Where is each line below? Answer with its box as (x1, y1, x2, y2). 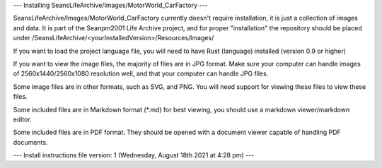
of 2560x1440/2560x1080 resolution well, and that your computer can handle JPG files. (13, 69, 269, 78)
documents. (13, 138, 48, 146)
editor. (13, 115, 32, 124)
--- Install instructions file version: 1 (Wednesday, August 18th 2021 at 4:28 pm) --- (13, 151, 255, 160)
